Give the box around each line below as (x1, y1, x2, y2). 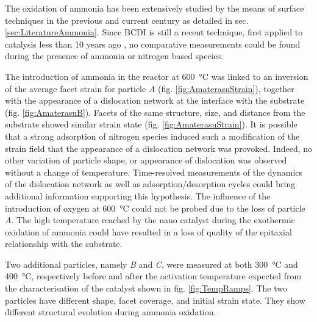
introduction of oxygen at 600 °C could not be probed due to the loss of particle (5, 201, 305, 214)
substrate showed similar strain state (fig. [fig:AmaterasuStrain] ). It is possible (5, 118, 297, 131)
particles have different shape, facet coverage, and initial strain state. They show (5, 293, 305, 306)
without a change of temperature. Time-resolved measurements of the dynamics (5, 165, 303, 178)
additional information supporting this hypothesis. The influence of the (5, 189, 271, 202)
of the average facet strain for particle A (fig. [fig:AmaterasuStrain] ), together (5, 82, 294, 95)
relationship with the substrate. (5, 237, 123, 250)
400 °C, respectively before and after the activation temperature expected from (5, 270, 302, 282)
